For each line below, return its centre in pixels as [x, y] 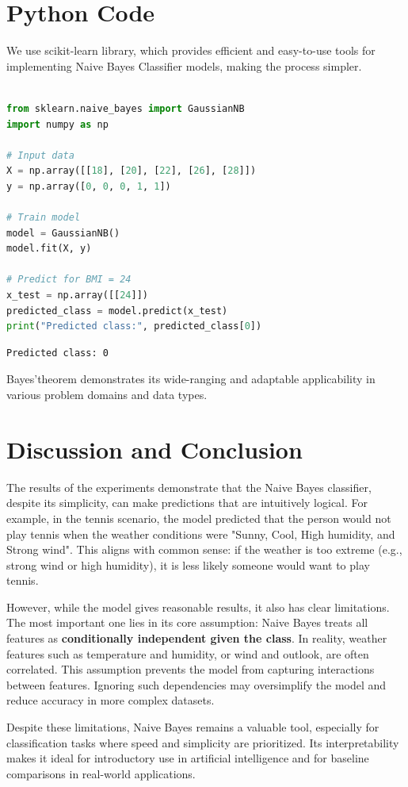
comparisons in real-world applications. [101, 773]
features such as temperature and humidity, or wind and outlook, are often [188, 653]
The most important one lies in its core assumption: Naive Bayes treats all [187, 622]
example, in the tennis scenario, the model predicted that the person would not [199, 518]
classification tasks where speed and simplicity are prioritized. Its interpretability [203, 742]
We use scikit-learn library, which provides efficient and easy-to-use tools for [191, 50]
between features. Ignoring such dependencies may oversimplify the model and [196, 684]
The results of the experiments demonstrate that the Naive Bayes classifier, [189, 487]
